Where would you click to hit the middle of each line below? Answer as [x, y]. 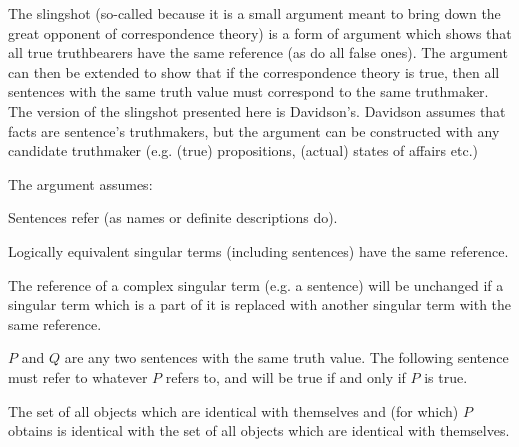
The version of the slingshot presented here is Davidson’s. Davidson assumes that [257, 110]
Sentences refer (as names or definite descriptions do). [173, 217]
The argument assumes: [80, 183]
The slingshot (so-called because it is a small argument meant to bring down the [254, 13]
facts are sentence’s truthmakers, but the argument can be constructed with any [254, 130]
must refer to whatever [78, 376]
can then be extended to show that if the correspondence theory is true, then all [254, 71]
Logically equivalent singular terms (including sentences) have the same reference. [258, 250]
